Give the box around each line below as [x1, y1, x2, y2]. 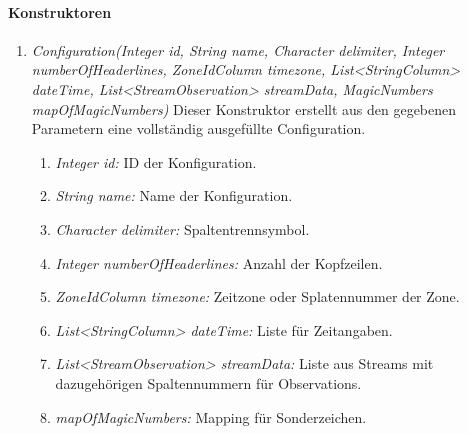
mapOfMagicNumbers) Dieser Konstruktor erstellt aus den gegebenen [31, 98, 457, 119]
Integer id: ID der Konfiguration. [55, 151, 257, 172]
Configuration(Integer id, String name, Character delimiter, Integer [31, 39, 445, 60]
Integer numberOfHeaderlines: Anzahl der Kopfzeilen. [55, 252, 383, 273]
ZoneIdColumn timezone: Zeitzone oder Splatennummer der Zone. [55, 286, 460, 307]
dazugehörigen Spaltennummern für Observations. [55, 372, 362, 393]
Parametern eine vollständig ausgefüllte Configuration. [31, 118, 366, 139]
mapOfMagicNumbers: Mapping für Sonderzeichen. [55, 406, 367, 427]
